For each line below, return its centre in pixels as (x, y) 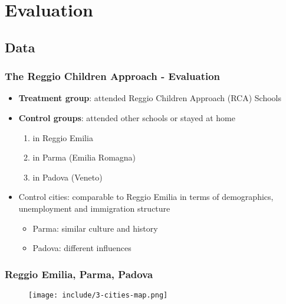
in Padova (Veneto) (68, 177)
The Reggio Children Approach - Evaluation (113, 76)
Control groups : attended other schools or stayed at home (127, 117)
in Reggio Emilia (63, 137)
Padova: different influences (82, 248)
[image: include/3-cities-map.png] (98, 295)
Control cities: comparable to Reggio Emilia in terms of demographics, (146, 197)
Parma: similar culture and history (95, 228)
